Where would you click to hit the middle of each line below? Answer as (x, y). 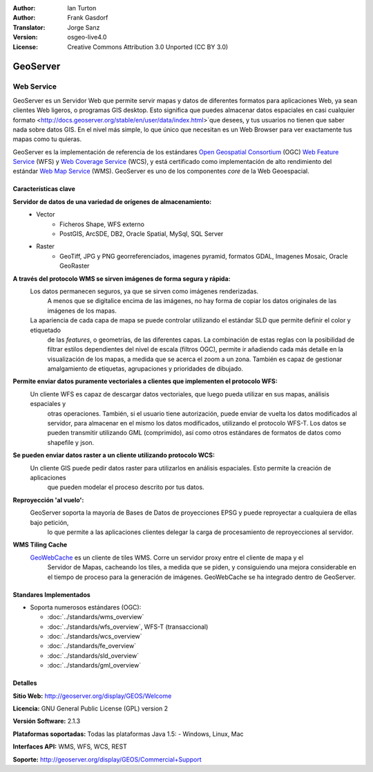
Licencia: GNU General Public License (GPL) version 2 (90, 708)
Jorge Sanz (84, 27)
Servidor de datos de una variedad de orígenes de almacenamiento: (112, 201)
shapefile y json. (71, 442)
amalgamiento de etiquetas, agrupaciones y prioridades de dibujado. (145, 369)
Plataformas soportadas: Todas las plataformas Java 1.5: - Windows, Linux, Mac (128, 734)
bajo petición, (49, 522)
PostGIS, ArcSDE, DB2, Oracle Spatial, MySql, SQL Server (142, 234)
